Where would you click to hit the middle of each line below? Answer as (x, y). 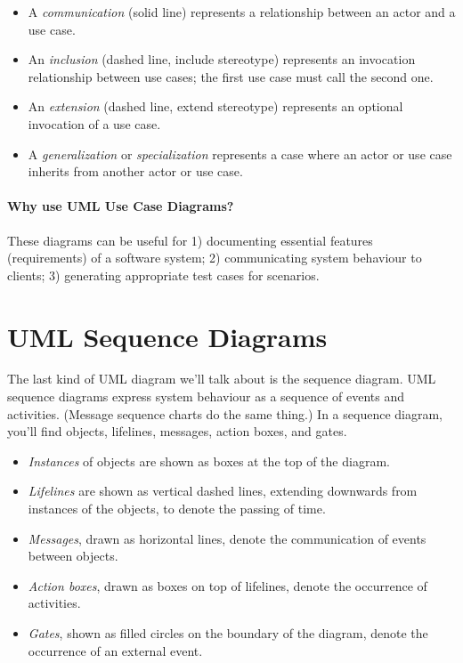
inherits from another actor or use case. (135, 171)
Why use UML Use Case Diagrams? (121, 206)
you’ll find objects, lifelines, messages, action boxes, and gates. (177, 431)
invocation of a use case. (94, 123)
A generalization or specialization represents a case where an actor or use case (240, 154)
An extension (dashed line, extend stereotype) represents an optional (215, 106)
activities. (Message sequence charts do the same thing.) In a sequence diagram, (225, 413)
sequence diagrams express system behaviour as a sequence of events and (206, 396)
